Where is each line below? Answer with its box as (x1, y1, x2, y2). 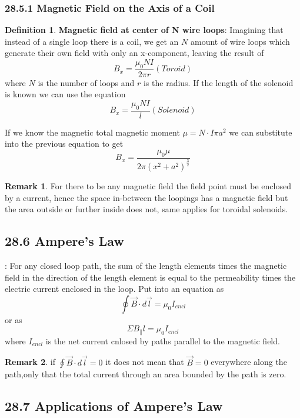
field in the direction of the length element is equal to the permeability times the (5, 271, 296, 283)
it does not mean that (105, 356, 184, 368)
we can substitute (229, 126, 292, 138)
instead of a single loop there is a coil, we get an (5, 35, 179, 47)
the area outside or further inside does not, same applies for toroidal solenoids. (5, 203, 288, 215)
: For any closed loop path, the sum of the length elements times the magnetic (5, 259, 287, 272)
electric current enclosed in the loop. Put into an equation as (5, 282, 224, 295)
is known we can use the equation (5, 88, 126, 100)
